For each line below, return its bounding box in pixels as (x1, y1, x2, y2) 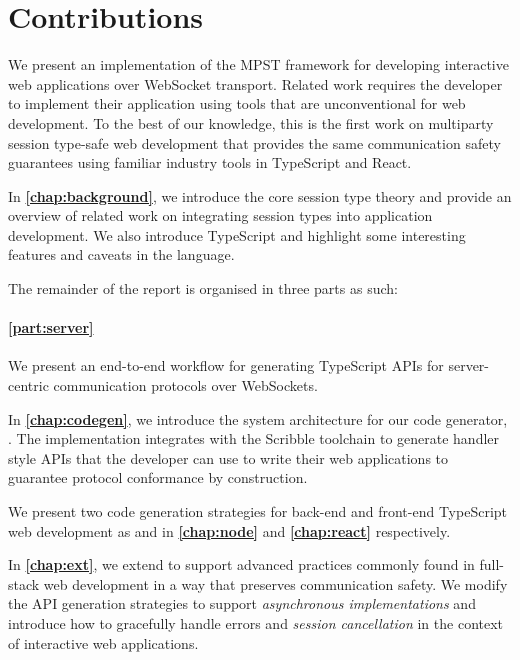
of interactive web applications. (8, 632, 199, 653)
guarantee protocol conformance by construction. (8, 467, 308, 488)
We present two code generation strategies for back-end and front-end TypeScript (8, 501, 508, 522)
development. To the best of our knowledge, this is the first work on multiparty (8, 112, 494, 133)
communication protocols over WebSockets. (53, 375, 318, 396)
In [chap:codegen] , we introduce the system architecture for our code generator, (8, 408, 508, 429)
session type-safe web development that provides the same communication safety (8, 132, 501, 153)
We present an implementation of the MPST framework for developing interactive (8, 54, 509, 75)
